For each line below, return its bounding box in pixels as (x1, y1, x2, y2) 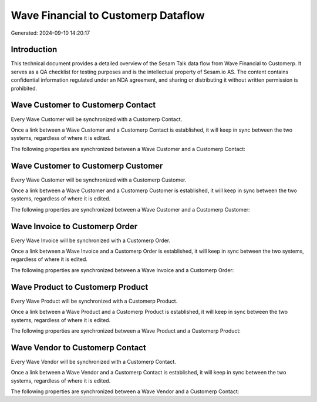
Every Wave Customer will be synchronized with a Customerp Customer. (11, 176, 187, 183)
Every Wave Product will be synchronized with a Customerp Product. (11, 297, 178, 304)
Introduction (11, 45, 58, 55)
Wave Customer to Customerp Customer (11, 160, 163, 170)
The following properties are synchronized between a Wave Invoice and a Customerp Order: (11, 266, 234, 273)
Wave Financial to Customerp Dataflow (11, 9, 205, 22)
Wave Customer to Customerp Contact (11, 100, 156, 110)
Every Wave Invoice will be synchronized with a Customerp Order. (11, 237, 171, 244)
